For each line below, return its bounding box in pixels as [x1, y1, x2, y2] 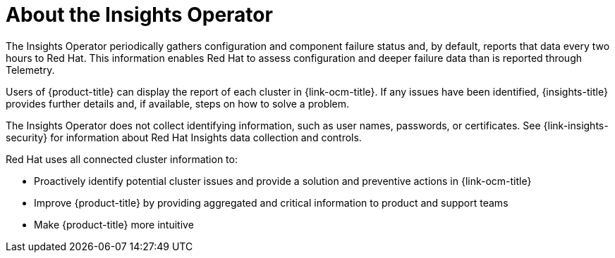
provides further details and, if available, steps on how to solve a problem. [6, 97, 350, 110]
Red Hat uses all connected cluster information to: [6, 153, 238, 165]
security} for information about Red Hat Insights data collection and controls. [6, 131, 362, 143]
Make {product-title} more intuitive [34, 218, 194, 231]
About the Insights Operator [6, 3, 273, 27]
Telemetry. [6, 63, 55, 76]
